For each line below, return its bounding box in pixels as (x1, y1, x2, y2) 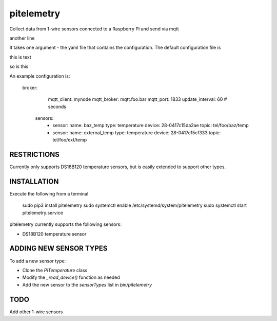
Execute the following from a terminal (9, 191, 89, 197)
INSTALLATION (9, 177, 59, 186)
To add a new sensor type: (9, 258, 66, 264)
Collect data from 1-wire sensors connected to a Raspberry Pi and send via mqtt (9, 26, 179, 32)
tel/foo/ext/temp (52, 137, 87, 143)
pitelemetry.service (22, 209, 64, 216)
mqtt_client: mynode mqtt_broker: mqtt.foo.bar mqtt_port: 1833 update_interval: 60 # (48, 96, 227, 102)
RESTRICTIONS (9, 150, 60, 159)
